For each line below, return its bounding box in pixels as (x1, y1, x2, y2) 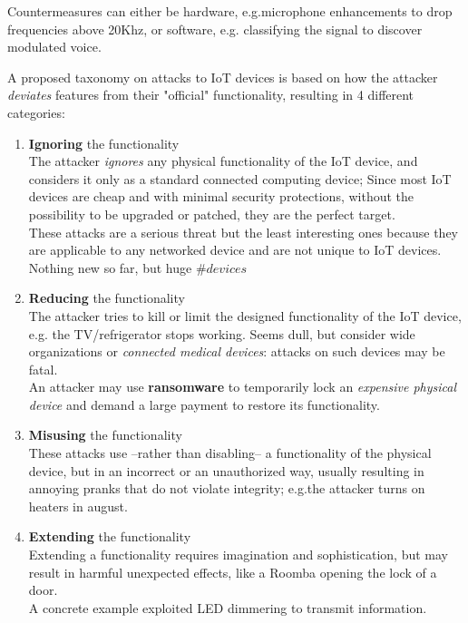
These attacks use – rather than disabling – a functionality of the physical (28, 443, 432, 462)
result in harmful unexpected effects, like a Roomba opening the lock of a (28, 562, 437, 581)
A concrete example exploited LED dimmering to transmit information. (28, 598, 427, 617)
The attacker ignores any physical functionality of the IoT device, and (28, 151, 418, 170)
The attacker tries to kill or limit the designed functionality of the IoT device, (28, 306, 462, 325)
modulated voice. (7, 37, 102, 56)
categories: (7, 102, 65, 122)
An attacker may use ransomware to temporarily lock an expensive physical (28, 377, 457, 396)
